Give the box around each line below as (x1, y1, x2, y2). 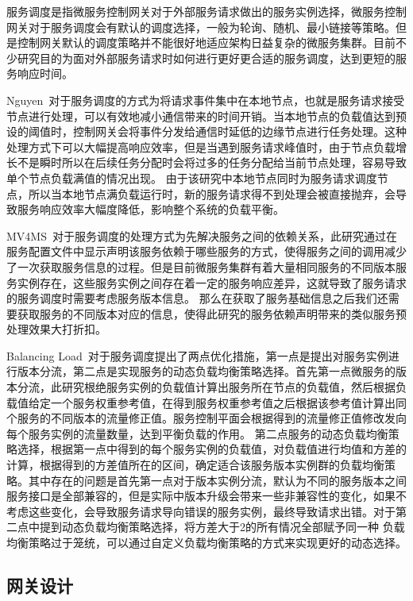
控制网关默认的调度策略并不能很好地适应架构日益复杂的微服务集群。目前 (17, 34, 396, 51)
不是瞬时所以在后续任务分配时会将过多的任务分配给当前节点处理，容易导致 (17, 154, 407, 171)
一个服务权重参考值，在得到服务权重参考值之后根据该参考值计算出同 (50, 394, 407, 410)
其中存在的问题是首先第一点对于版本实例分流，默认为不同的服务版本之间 (28, 472, 407, 488)
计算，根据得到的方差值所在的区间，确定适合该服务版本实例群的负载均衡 (6, 457, 384, 473)
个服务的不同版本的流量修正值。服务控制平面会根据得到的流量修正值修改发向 (6, 410, 407, 426)
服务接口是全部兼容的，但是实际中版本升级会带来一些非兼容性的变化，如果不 (6, 487, 407, 504)
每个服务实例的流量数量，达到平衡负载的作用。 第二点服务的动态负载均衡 (6, 425, 388, 441)
